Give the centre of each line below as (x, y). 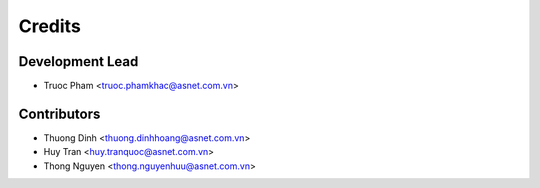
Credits (50, 26)
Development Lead (78, 61)
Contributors (59, 113)
